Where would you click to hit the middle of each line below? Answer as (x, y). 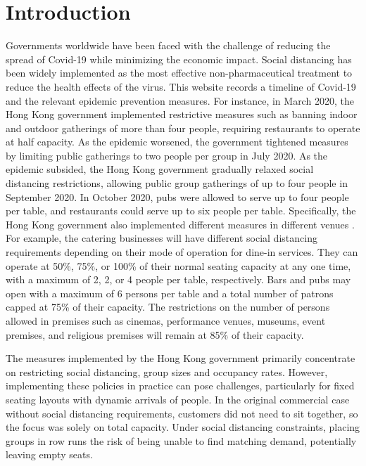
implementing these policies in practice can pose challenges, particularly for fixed (180, 386)
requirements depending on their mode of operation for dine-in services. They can (182, 252)
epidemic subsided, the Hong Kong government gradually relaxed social (160, 169)
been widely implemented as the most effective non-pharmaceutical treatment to (179, 73)
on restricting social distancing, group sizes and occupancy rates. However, (167, 371)
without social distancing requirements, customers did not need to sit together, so (182, 413)
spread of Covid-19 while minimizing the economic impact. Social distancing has (179, 59)
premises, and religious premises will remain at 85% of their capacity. (155, 334)
